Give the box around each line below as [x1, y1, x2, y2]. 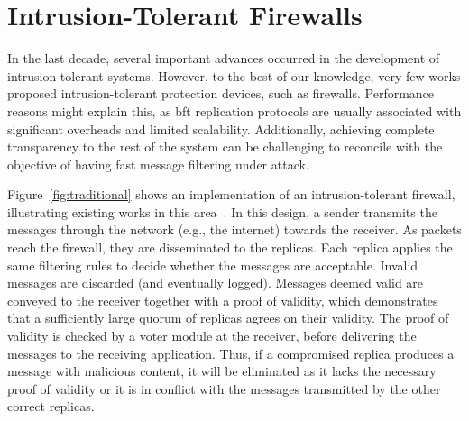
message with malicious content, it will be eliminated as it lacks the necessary [7, 362, 437, 380]
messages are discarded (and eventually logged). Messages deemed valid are [7, 273, 424, 292]
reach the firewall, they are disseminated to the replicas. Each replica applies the [7, 238, 453, 257]
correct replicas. [7, 397, 95, 416]
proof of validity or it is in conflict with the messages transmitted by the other [7, 379, 441, 398]
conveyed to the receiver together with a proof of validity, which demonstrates [7, 290, 438, 309]
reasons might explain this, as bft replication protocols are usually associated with [7, 101, 462, 120]
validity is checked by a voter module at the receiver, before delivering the [7, 326, 417, 345]
